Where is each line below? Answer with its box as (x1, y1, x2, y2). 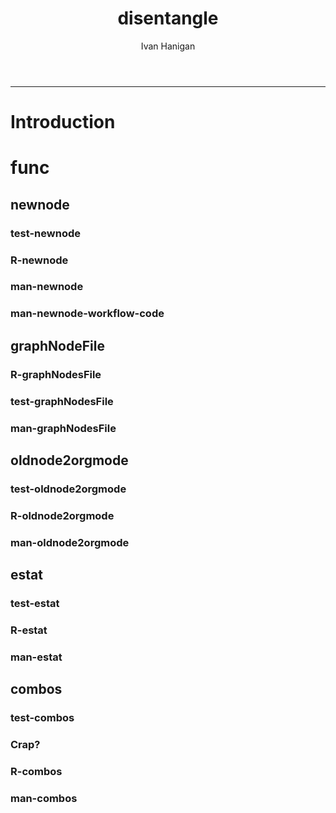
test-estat (10, 597, 60, 611)
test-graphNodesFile (10, 394, 114, 408)
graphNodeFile (10, 337, 105, 354)
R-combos (10, 765, 63, 779)
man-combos (10, 791, 78, 805)
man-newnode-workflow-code (10, 307, 165, 321)
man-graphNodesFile (10, 421, 117, 435)
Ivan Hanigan (140, 40, 196, 52)
